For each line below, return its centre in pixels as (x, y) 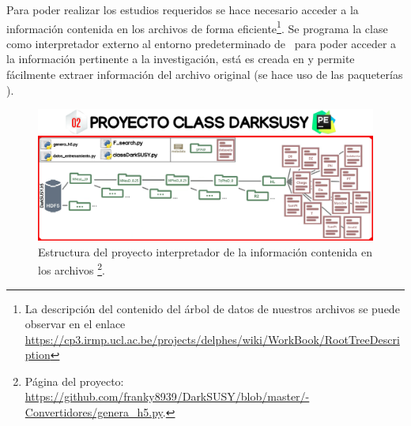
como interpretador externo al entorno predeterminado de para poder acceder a (202, 43)
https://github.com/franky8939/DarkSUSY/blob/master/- (167, 396)
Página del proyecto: (74, 381)
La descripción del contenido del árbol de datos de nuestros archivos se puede (212, 308)
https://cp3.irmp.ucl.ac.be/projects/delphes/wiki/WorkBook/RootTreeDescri (212, 339)
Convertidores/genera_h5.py (94, 412)
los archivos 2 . (72, 269)
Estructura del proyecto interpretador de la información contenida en (205, 251)
